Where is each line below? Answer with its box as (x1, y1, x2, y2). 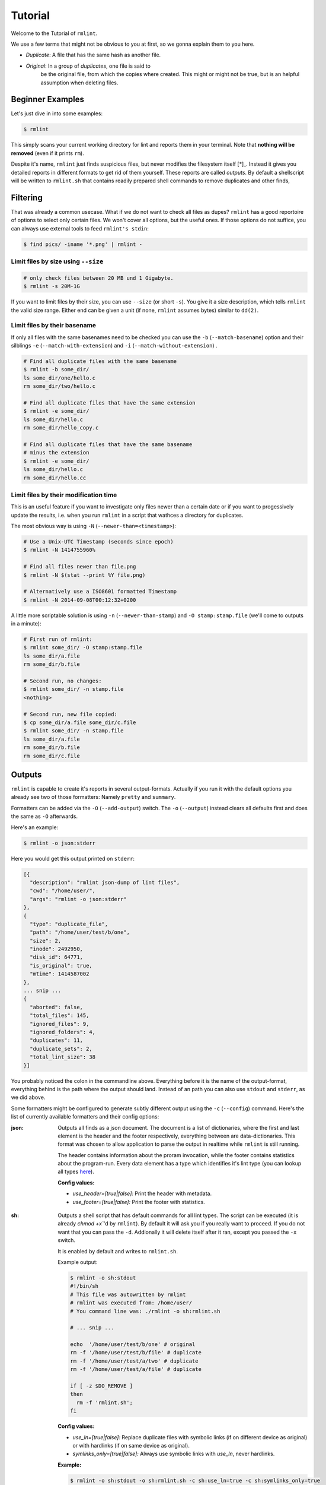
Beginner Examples (11, 94, 84, 105)
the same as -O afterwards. (11, 813, 78, 820)
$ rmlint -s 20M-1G (23, 283, 80, 290)
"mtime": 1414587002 (30, 971, 90, 977)
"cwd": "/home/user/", (30, 887, 96, 894)
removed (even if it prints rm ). (11, 149, 84, 157)
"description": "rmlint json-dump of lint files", (30, 879, 180, 886)
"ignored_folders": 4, (30, 1029, 96, 1035)
